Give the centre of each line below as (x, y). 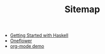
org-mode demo (27, 46)
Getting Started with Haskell (39, 35)
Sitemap (82, 9)
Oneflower (21, 41)
